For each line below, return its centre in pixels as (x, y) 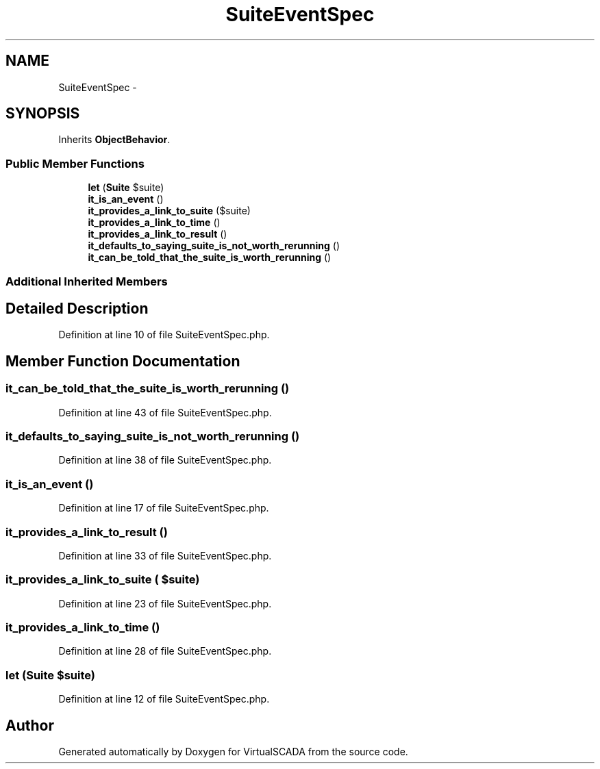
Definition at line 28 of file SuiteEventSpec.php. (165, 651)
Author (30, 725)
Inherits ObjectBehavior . (114, 140)
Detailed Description (77, 308)
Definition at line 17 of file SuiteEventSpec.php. (164, 508)
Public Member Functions (75, 163)
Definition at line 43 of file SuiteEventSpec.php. (165, 412)
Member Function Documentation (123, 361)
